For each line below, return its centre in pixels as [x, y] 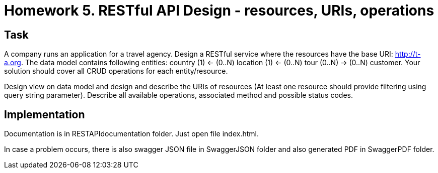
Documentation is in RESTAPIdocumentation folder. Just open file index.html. [131, 134]
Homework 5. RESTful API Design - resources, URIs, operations [219, 11]
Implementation [45, 114]
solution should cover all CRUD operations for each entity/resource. [116, 71]
